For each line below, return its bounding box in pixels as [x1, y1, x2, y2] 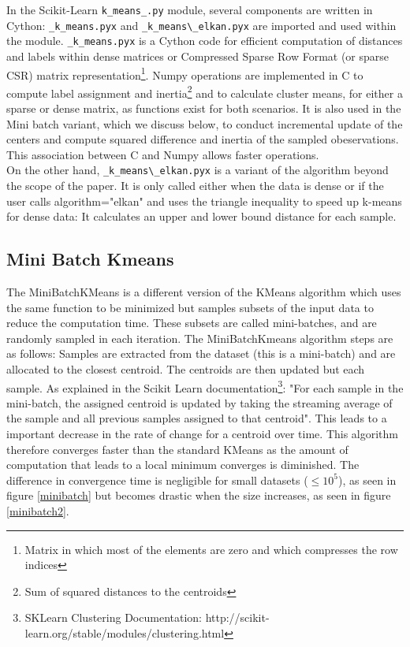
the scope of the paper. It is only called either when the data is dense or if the [6, 177, 384, 194]
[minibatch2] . [6, 503, 69, 519]
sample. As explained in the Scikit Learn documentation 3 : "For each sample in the [6, 377, 404, 396]
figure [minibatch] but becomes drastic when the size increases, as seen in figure [6, 487, 391, 504]
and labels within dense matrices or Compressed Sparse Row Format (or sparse [6, 47, 389, 64]
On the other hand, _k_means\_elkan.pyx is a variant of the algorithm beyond [6, 162, 389, 178]
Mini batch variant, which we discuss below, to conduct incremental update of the [6, 115, 403, 132]
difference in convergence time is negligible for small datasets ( [6, 471, 308, 488]
